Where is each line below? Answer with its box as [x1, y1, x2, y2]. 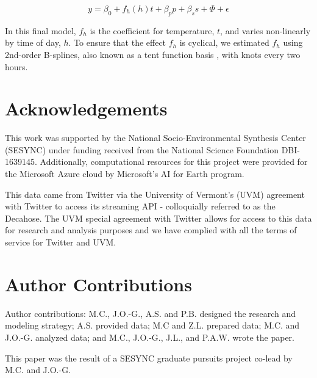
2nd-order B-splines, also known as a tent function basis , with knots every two [5, 48, 301, 60]
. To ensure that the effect [68, 36, 166, 49]
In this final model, [5, 24, 76, 37]
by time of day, [5, 36, 61, 49]
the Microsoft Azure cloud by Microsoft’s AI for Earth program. [5, 167, 244, 180]
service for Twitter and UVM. [5, 236, 116, 249]
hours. [5, 60, 28, 73]
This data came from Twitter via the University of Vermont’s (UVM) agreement [5, 187, 305, 200]
